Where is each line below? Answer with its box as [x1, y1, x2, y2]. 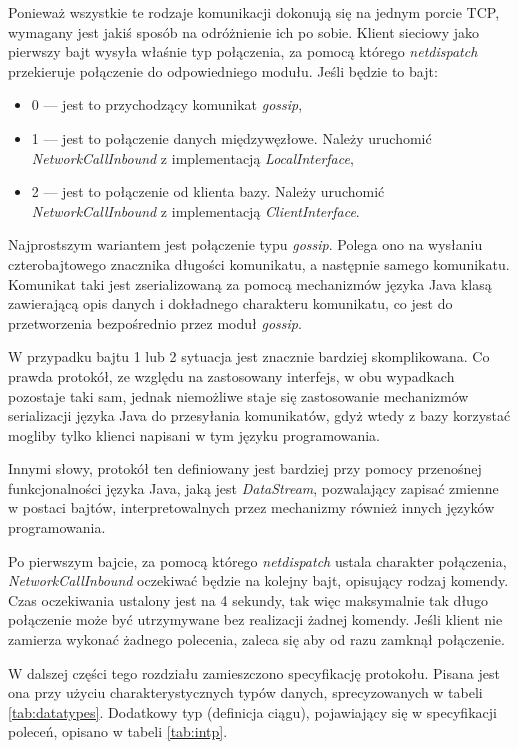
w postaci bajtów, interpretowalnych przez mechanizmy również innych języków [8, 497, 495, 518]
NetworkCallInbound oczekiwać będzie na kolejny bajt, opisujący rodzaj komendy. [8, 570, 509, 591]
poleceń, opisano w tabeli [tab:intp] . [8, 721, 228, 742]
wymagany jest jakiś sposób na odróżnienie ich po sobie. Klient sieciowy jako [8, 21, 480, 42]
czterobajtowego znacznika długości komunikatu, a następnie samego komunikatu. [8, 253, 510, 274]
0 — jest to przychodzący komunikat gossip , [31, 94, 303, 115]
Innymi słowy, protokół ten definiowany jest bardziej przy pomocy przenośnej [8, 458, 482, 479]
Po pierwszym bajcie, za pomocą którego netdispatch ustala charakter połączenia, [8, 550, 507, 571]
